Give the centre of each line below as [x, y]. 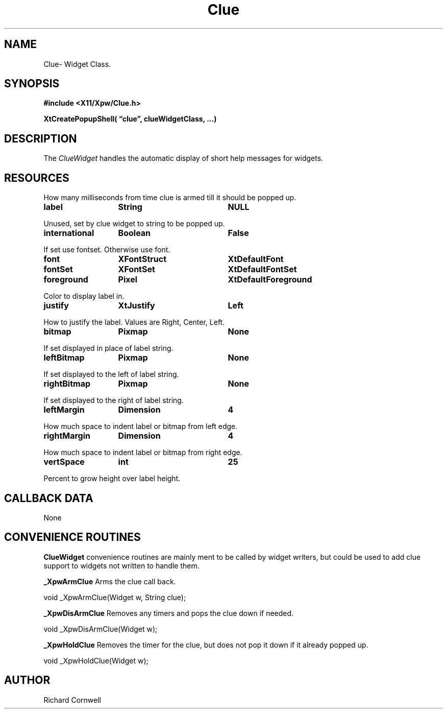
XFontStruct [142, 259]
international [69, 233]
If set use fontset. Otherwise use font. [107, 250]
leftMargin [64, 410]
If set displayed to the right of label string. [114, 400]
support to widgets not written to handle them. [121, 565]
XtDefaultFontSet [262, 269]
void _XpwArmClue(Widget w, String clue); [115, 597]
